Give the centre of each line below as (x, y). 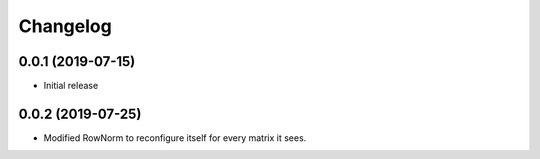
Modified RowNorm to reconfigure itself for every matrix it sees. (175, 137)
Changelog (65, 26)
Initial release (71, 86)
